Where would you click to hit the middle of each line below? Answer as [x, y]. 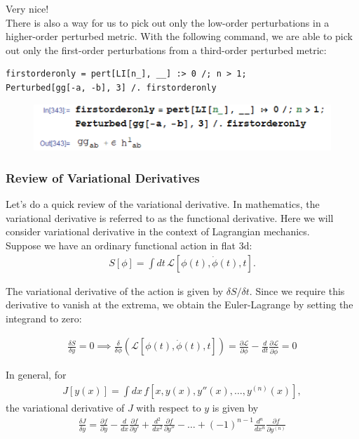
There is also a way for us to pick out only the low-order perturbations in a [168, 22]
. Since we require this [297, 290]
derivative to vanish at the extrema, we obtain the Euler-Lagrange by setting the [179, 304]
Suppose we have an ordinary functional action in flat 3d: [129, 245]
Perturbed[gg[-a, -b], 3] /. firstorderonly [111, 87]
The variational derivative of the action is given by [115, 290]
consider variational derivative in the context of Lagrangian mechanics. [158, 231]
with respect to [169, 408]
